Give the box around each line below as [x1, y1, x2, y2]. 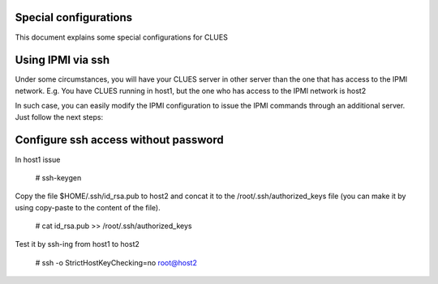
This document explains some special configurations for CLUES [15, 32, 229, 42]
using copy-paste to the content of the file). [15, 202, 161, 212]
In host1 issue [15, 155, 61, 164]
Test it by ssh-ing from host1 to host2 [15, 239, 140, 249]
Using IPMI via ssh [15, 53, 110, 67]
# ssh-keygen [35, 172, 82, 182]
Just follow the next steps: [15, 112, 104, 121]
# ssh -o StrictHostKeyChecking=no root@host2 [35, 257, 198, 267]
